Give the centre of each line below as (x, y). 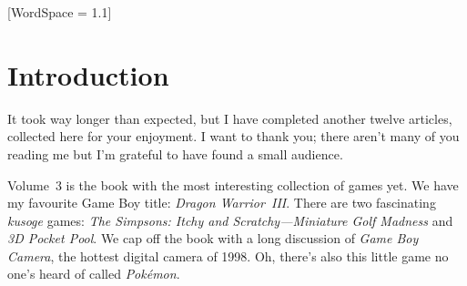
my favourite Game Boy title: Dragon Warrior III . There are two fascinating (222, 203)
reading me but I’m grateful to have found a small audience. (175, 153)
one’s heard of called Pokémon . (94, 274)
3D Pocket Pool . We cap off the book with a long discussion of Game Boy (213, 238)
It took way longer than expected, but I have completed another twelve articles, (230, 118)
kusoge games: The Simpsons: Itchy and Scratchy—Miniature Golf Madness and (230, 220)
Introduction (88, 74)
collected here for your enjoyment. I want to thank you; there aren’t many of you (233, 136)
